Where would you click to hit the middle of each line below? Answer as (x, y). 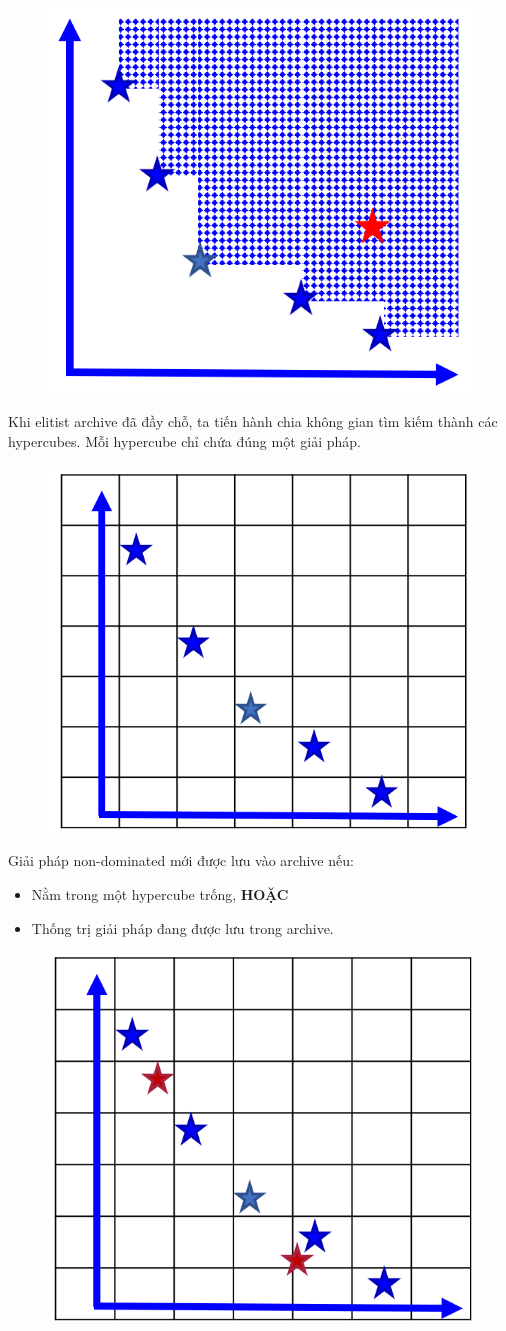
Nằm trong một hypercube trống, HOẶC (160, 894)
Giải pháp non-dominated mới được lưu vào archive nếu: (181, 860)
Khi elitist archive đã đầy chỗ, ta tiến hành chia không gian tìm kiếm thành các (253, 421)
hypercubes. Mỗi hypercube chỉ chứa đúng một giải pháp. (184, 440)
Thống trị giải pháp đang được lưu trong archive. (182, 927)
